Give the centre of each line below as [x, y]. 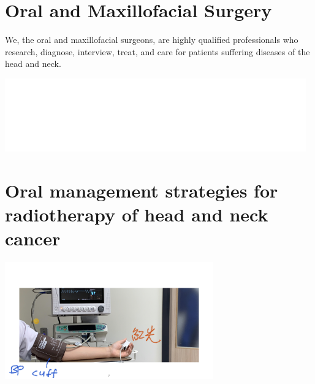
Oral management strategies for [142, 190]
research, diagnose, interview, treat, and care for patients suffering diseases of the [157, 51]
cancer [33, 238]
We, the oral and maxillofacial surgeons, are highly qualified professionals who [152, 40]
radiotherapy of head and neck [137, 214]
